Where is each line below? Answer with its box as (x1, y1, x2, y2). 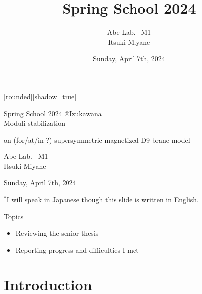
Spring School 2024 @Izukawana (4, 108, 102, 118)
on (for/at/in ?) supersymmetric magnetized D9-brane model (4, 134, 190, 145)
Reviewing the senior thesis (15, 228, 99, 238)
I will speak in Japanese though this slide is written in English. (6, 194, 199, 205)
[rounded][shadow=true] (4, 91, 77, 101)
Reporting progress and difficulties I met (15, 244, 139, 255)
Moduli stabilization (4, 118, 66, 128)
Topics (4, 211, 24, 221)
